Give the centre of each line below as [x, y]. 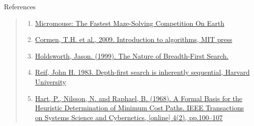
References [20, 6]
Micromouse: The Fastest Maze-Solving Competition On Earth [130, 23]
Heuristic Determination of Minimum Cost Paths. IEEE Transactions [140, 108]
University [51, 81]
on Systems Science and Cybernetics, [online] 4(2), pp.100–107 [129, 117]
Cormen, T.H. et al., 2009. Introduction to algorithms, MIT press [134, 39]
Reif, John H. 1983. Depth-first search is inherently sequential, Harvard [142, 72]
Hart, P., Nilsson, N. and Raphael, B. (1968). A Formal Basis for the [139, 98]
